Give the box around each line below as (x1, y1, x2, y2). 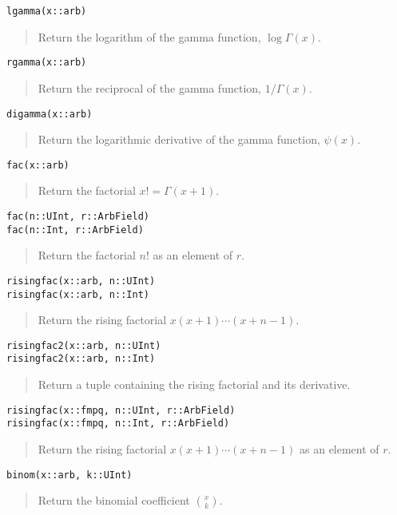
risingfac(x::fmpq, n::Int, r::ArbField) (6, 418, 230, 430)
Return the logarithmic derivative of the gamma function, (38, 131, 320, 148)
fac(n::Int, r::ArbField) (6, 224, 144, 236)
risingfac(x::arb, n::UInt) (6, 275, 156, 287)
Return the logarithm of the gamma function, (38, 28, 261, 45)
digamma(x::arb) (6, 108, 93, 120)
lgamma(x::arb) (6, 6, 87, 17)
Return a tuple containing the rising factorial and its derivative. (38, 376, 351, 393)
